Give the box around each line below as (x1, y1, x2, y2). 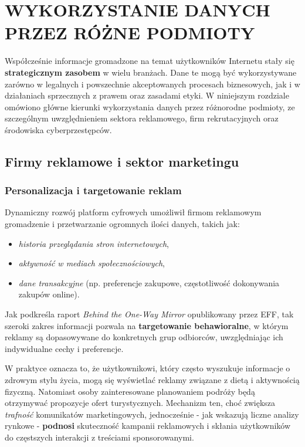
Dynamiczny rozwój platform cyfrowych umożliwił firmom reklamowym (5, 206, 262, 218)
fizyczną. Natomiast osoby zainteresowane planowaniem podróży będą (5, 385, 255, 397)
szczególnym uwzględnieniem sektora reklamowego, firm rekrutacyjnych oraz (5, 112, 279, 124)
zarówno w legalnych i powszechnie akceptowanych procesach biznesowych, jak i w (5, 77, 300, 90)
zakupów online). (18, 288, 80, 300)
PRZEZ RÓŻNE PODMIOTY (5, 21, 255, 45)
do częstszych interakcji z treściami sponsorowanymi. (5, 431, 194, 443)
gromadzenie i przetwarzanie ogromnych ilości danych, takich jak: (5, 218, 240, 230)
